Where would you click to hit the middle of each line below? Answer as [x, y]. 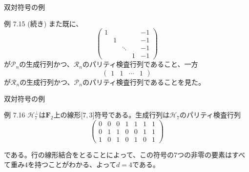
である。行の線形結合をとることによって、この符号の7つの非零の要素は [118, 154]
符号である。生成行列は [132, 115]
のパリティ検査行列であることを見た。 [144, 82]
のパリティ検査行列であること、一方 [140, 64]
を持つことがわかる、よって [72, 164]
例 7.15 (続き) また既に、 [43, 23]
